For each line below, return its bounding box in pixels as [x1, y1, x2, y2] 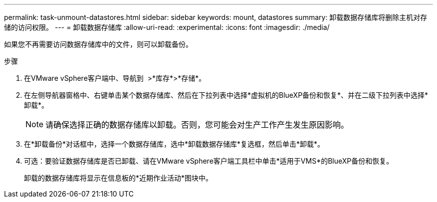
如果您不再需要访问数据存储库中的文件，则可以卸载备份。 [4, 40, 193, 48]
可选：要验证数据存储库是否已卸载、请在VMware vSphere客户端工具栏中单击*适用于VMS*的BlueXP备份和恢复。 [24, 157, 394, 165]
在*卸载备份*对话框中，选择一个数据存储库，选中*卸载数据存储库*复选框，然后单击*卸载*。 [24, 140, 325, 148]
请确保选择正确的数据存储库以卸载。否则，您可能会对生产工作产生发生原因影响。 [45, 120, 349, 130]
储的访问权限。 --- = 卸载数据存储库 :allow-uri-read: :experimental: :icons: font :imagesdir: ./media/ [4, 23, 330, 31]
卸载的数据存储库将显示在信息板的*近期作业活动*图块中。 [24, 174, 213, 182]
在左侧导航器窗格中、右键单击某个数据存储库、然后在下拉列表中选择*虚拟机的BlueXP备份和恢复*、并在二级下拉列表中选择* [24, 91, 429, 99]
